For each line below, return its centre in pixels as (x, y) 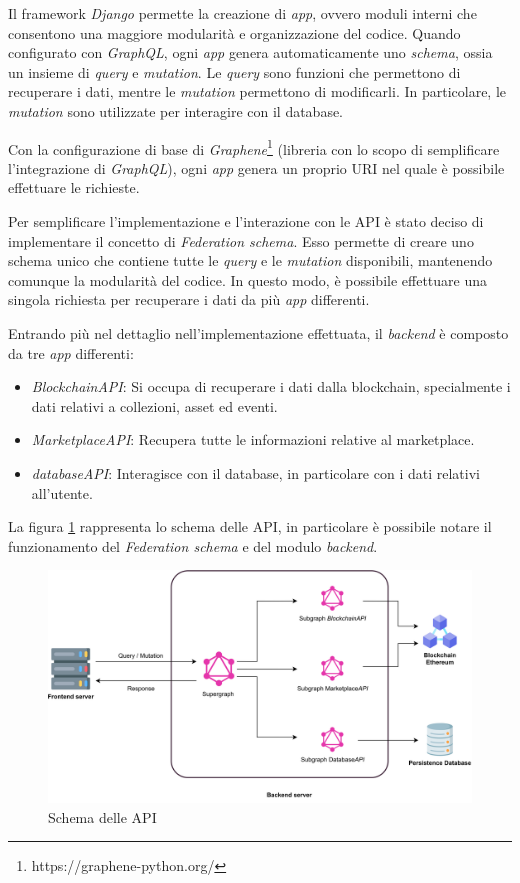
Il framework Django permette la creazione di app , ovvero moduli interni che (242, 13)
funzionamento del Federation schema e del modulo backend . (193, 545)
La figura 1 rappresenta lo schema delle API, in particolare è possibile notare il (250, 526)
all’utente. (62, 492)
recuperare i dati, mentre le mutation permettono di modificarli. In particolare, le (257, 91)
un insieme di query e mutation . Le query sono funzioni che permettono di (234, 71)
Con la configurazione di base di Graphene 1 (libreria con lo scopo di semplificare (254, 147)
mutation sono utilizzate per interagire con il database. (176, 110)
